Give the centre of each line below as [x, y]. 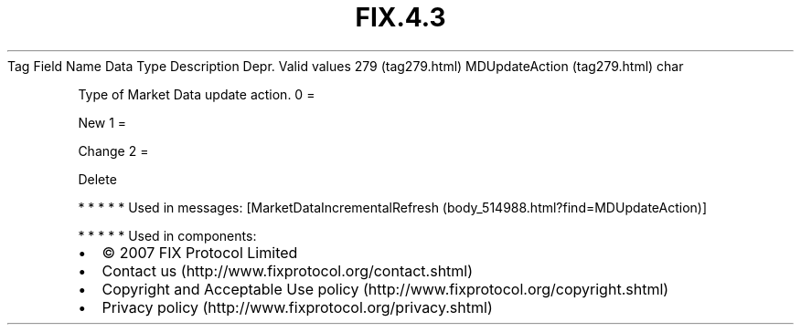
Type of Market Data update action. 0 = [197, 94]
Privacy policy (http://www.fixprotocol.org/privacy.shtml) [297, 307]
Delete [97, 179]
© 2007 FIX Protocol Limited [200, 252]
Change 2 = [113, 150]
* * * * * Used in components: [167, 235]
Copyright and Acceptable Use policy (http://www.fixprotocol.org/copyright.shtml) [385, 289]
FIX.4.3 [400, 17]
